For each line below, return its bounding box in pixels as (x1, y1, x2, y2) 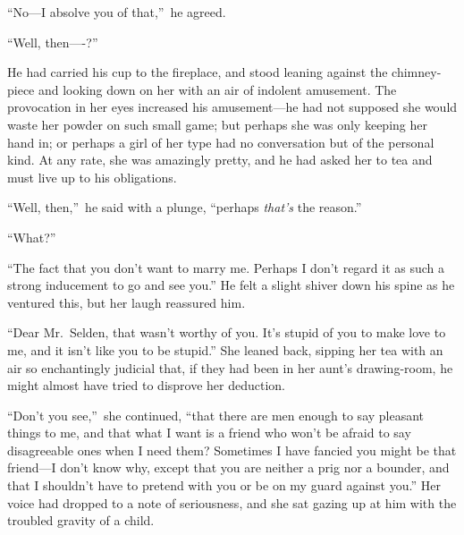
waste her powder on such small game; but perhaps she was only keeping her (7, 115, 427, 133)
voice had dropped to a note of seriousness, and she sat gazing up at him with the (7, 493, 457, 512)
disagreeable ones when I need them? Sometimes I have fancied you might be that (7, 440, 457, 459)
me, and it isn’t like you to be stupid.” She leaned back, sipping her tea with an (7, 340, 443, 359)
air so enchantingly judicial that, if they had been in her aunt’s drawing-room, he (7, 358, 453, 377)
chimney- (392, 63, 442, 81)
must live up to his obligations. (7, 167, 177, 186)
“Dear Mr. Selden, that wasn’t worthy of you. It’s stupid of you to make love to (7, 323, 446, 342)
